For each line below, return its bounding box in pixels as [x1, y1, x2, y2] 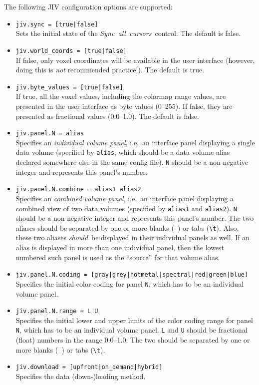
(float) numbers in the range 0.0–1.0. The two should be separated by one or [15, 335, 250, 345]
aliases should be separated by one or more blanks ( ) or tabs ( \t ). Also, [15, 222, 239, 233]
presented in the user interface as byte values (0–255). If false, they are [15, 100, 233, 111]
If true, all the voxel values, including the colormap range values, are [15, 91, 226, 101]
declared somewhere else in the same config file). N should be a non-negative [15, 157, 249, 167]
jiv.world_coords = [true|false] [15, 47, 127, 54]
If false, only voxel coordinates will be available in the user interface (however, [15, 54, 255, 65]
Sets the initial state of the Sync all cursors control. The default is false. [15, 28, 241, 38]
